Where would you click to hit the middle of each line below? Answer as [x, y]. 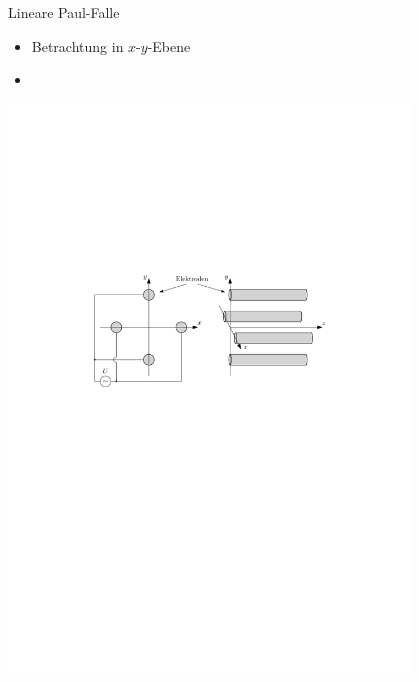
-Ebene [169, 45]
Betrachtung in [77, 45]
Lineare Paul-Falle [64, 12]
